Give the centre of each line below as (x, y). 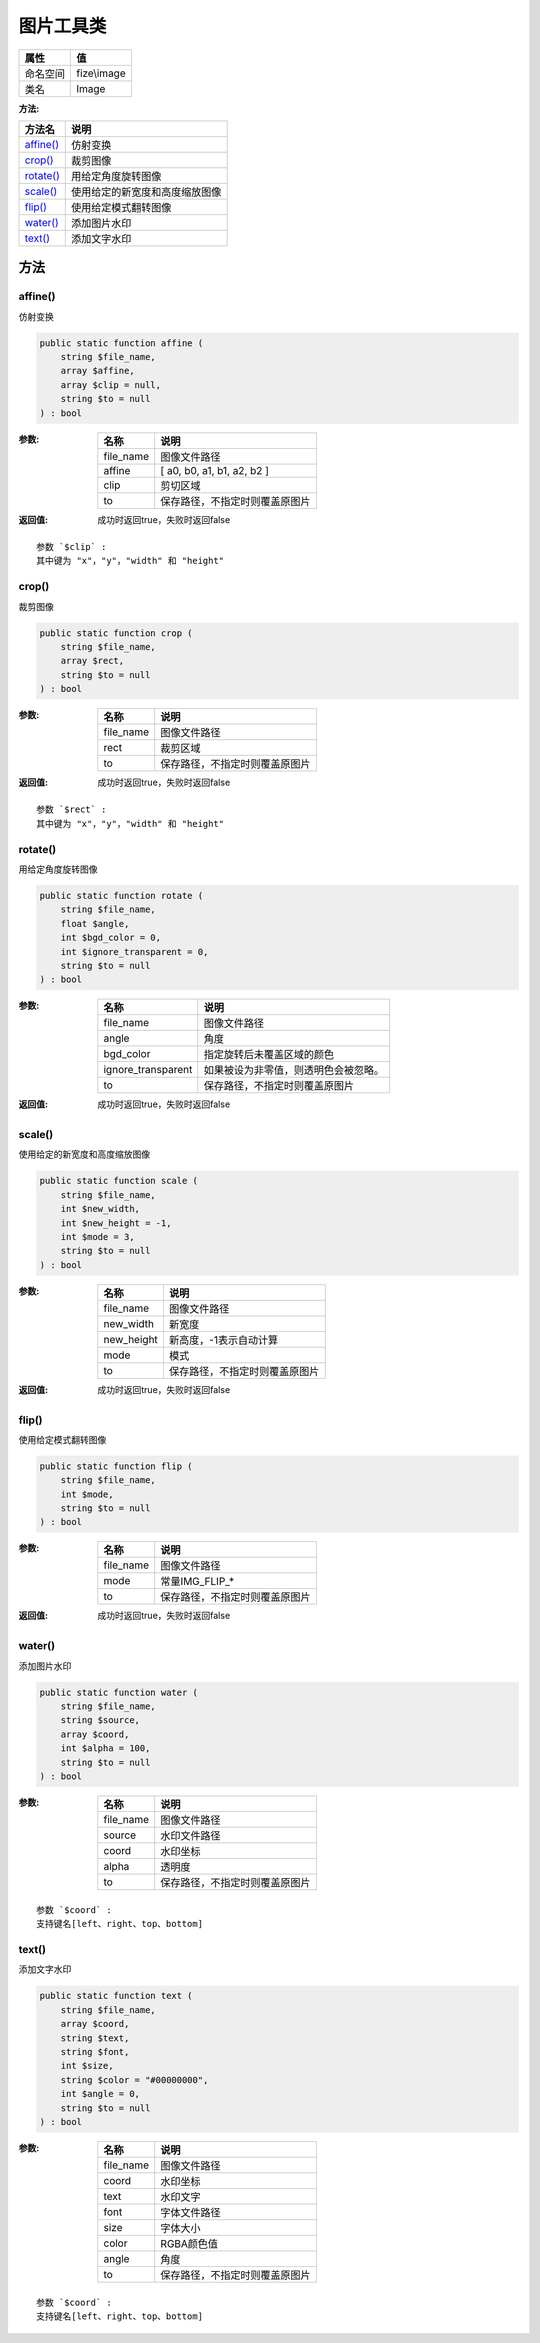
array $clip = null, (111, 384)
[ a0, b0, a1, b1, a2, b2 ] (215, 470)
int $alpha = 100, (105, 1748)
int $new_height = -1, (116, 1223)
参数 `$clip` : (71, 547)
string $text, (95, 2038)
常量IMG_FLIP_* (197, 1582)
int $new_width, (100, 1209)
